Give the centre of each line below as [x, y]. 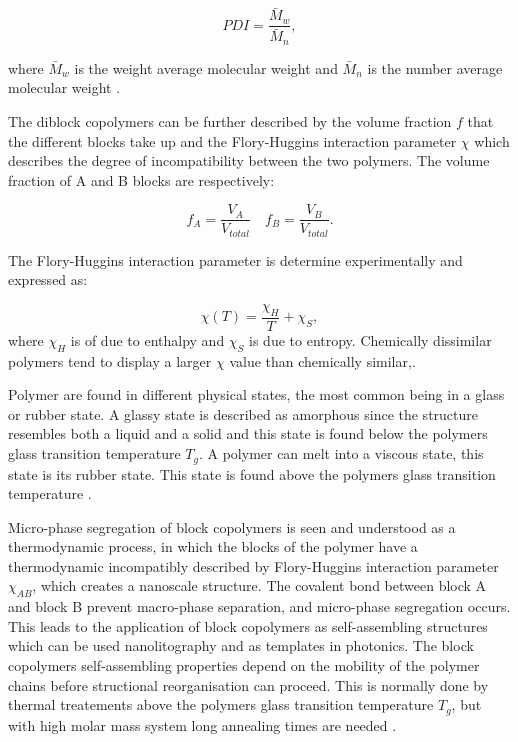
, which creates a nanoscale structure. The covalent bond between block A [259, 585]
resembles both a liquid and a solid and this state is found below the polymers [248, 433]
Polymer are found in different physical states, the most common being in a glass [256, 394]
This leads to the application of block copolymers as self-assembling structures [248, 625]
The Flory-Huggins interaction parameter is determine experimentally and [235, 259]
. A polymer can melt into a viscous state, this [341, 453]
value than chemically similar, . [322, 360]
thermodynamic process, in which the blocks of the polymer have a [213, 546]
